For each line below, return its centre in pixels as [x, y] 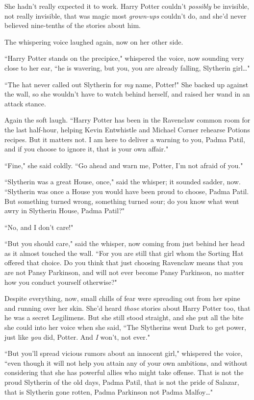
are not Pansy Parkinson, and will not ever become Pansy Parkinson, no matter [125, 272]
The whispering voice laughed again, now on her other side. [94, 41]
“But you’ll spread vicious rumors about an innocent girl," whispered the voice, [124, 353]
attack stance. [25, 103]
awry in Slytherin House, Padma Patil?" [64, 211]
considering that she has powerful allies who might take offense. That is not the [124, 372]
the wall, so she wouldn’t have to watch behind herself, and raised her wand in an [127, 94]
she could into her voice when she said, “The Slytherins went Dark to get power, [125, 327]
